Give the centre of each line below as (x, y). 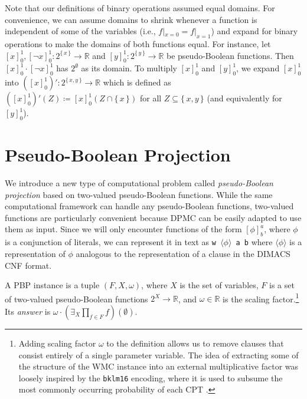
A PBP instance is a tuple (52, 285)
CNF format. (28, 265)
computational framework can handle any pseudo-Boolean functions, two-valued (149, 206)
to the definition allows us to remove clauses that (195, 343)
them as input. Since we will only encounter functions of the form (123, 229)
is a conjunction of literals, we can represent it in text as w (110, 242)
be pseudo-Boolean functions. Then (230, 55)
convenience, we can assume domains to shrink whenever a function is (131, 19)
